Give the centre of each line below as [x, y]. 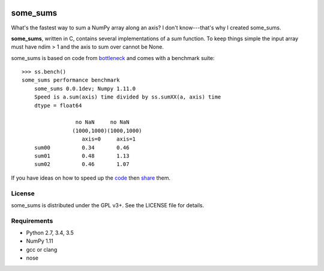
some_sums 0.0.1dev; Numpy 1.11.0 [85, 88]
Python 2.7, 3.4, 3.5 [50, 233]
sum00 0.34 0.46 [82, 148]
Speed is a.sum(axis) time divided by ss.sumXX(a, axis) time [127, 97]
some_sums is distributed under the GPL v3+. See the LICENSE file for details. [107, 205]
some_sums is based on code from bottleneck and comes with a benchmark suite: [113, 58]
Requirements [32, 221]
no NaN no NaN [102, 122]
